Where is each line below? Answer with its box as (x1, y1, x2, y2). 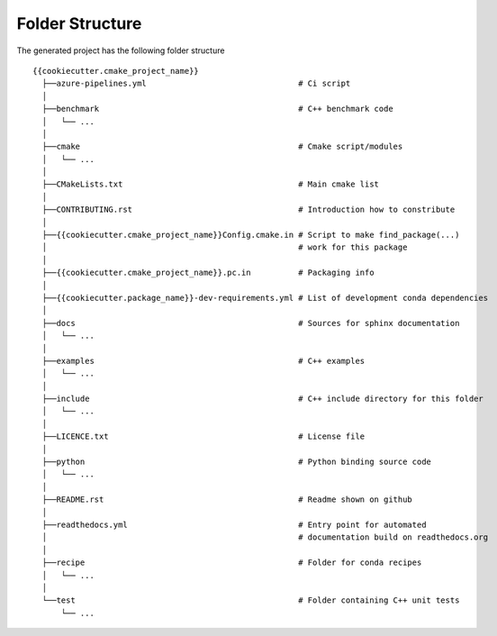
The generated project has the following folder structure (16, 45, 225, 56)
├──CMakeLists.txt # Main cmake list (41, 179, 380, 189)
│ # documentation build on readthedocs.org (41, 532, 489, 542)
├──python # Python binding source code (41, 457, 432, 468)
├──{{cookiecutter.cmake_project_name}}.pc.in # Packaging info (41, 268, 375, 278)
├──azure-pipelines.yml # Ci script (41, 78, 351, 89)
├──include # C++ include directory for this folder (41, 394, 483, 404)
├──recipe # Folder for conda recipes (41, 558, 422, 568)
